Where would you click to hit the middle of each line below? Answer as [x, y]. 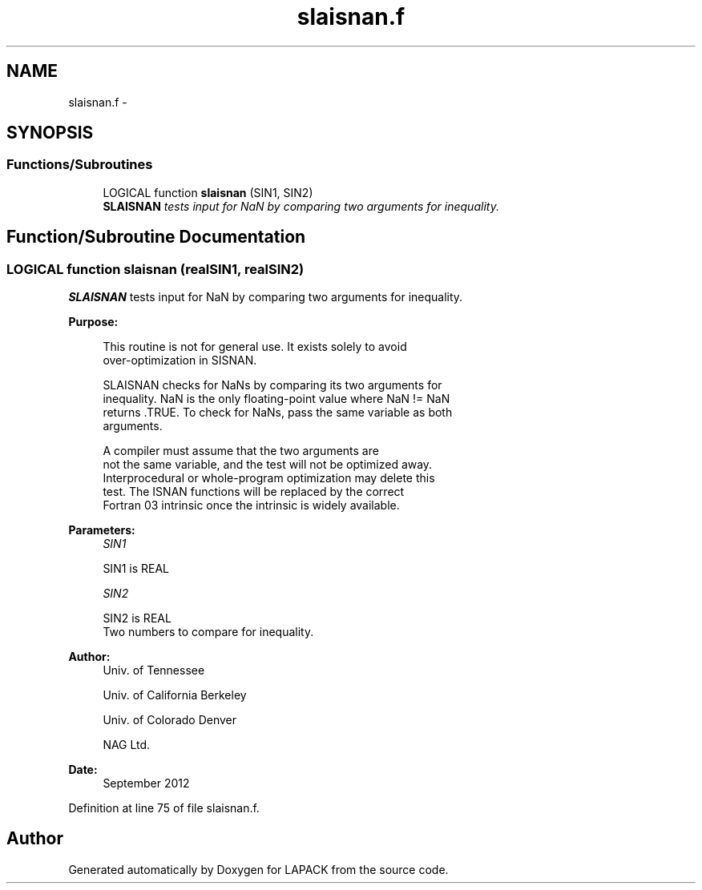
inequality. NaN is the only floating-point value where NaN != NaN [276, 399]
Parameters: [102, 530]
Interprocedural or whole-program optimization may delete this [269, 478]
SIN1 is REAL [136, 569]
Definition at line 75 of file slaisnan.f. [164, 808]
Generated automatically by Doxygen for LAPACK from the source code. [258, 869]
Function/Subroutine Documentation [156, 237]
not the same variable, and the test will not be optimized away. [268, 465]
